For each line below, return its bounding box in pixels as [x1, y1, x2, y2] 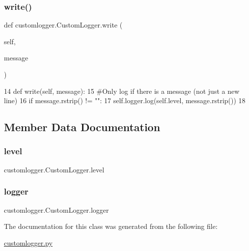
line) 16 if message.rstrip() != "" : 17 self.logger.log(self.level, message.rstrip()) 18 [4, 95, 246, 106]
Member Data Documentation [4, 119, 161, 135]
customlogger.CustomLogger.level [4, 164, 105, 174]
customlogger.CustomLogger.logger [4, 204, 109, 215]
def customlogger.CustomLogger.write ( [4, 20, 123, 30]
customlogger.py [4, 237, 53, 248]
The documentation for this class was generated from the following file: [4, 221, 218, 231]
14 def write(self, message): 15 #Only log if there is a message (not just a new [4, 85, 240, 96]
